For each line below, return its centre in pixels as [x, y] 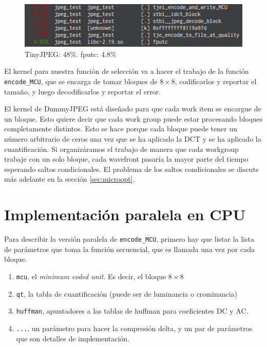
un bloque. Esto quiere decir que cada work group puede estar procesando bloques [133, 118]
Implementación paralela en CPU [125, 214]
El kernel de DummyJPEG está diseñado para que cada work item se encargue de [133, 109]
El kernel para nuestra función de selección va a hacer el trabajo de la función [127, 71]
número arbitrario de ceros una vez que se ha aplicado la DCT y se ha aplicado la [133, 139]
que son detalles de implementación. [73, 338]
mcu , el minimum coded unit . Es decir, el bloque [91, 276]
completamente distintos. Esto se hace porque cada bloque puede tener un [121, 129]
